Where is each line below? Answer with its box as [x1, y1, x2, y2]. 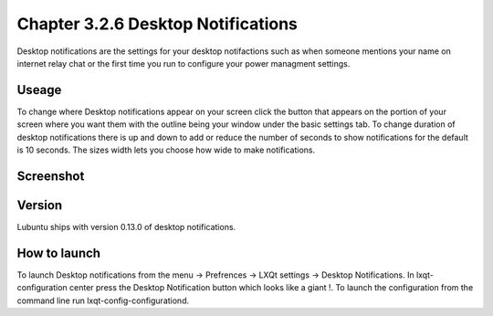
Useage [16, 82, 62, 98]
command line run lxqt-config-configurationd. [16, 295, 190, 306]
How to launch [16, 245, 100, 260]
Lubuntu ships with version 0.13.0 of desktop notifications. [16, 221, 236, 232]
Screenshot [16, 168, 85, 184]
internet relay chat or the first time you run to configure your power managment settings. [16, 58, 351, 68]
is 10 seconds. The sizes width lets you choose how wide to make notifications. [16, 144, 316, 155]
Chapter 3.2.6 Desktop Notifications [16, 14, 299, 34]
